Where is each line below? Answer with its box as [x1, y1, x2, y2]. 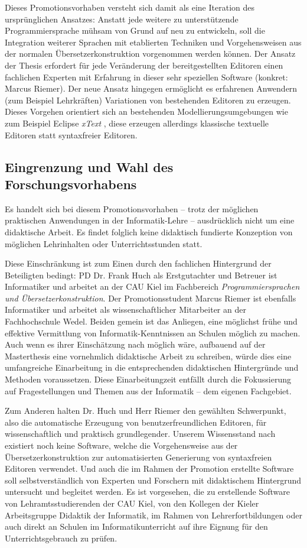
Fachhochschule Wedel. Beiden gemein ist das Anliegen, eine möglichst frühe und [5, 315, 298, 327]
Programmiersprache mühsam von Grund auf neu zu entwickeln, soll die [5, 24, 265, 37]
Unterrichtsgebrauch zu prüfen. [5, 531, 117, 544]
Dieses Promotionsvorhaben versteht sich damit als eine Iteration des [5, 1, 254, 13]
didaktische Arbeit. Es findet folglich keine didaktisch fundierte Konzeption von [5, 225, 293, 238]
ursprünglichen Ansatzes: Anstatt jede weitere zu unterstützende [5, 12, 239, 25]
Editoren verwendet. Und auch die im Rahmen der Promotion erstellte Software [5, 462, 294, 475]
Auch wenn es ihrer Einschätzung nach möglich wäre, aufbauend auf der [5, 338, 266, 351]
